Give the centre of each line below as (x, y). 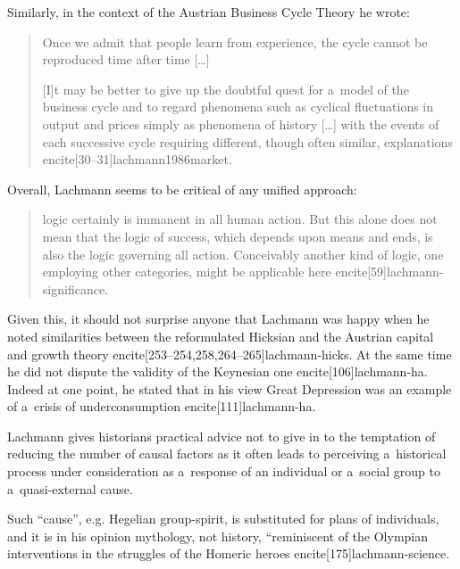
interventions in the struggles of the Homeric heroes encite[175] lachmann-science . (229, 553)
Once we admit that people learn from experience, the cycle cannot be (235, 41)
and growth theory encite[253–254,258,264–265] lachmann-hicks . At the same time (230, 354)
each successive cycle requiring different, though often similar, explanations (247, 141)
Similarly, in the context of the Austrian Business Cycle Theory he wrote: (209, 12)
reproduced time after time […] (126, 59)
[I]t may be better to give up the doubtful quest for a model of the (226, 89)
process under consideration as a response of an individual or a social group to (224, 471)
